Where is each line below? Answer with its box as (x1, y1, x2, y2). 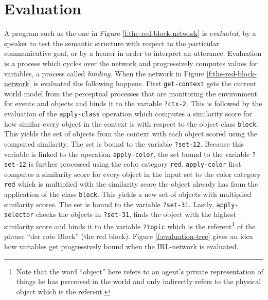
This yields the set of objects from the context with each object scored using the (4, 128, 258, 139)
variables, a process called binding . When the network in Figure (4, 68, 205, 78)
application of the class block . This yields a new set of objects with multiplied (4, 189, 252, 199)
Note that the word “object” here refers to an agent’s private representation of (16, 266, 263, 276)
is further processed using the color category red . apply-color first (28, 158, 241, 169)
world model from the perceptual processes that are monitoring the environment (4, 88, 258, 98)
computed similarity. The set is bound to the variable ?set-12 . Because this (4, 138, 244, 149)
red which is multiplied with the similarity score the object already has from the (4, 178, 258, 189)
